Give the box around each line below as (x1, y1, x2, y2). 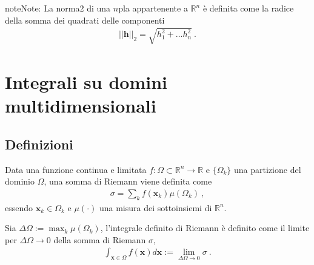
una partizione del (234, 163, 301, 175)
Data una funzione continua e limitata (5, 163, 147, 175)
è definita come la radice (202, 2, 294, 14)
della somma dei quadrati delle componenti (5, 13, 165, 26)
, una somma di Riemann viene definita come (44, 175, 212, 188)
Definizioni (5, 134, 73, 153)
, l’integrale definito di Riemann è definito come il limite (100, 221, 310, 234)
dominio (5, 175, 35, 188)
